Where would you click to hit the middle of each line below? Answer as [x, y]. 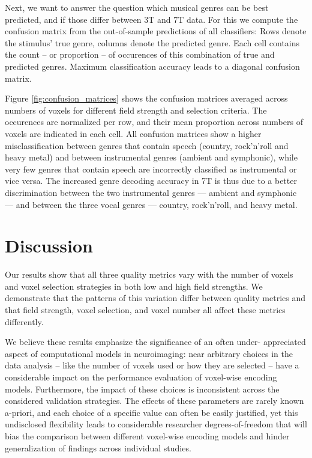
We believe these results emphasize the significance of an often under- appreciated [155, 342]
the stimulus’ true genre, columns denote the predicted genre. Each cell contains [152, 42]
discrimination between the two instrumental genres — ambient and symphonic [151, 192]
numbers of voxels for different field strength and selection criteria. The [136, 110]
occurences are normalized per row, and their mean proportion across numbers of [154, 122]
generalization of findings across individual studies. [98, 447]
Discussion [49, 246]
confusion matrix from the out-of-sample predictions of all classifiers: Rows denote [156, 31]
